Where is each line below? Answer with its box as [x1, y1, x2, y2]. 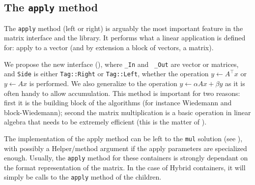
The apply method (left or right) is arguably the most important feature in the [4, 23, 243, 33]
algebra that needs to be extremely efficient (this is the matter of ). [4, 117, 207, 127]
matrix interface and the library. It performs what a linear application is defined [4, 32, 246, 43]
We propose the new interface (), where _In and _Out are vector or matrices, [4, 59, 239, 69]
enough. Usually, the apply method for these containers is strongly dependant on [4, 153, 248, 163]
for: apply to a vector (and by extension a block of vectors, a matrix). [4, 42, 214, 53]
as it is [225, 78, 245, 88]
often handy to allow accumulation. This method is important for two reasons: [4, 88, 240, 98]
